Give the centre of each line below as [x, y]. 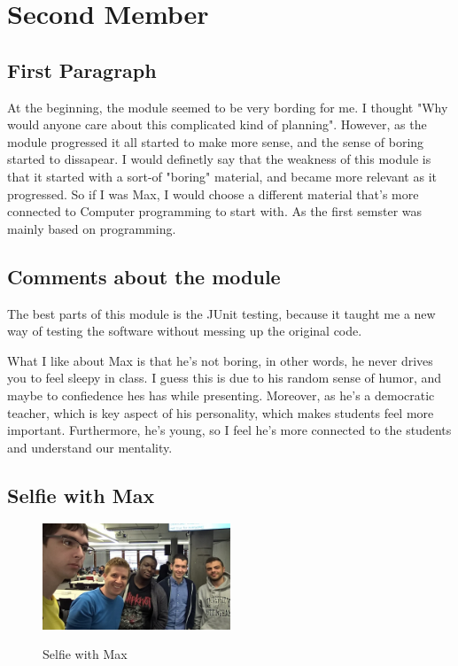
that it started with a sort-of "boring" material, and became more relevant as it [222, 176]
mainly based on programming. [92, 228]
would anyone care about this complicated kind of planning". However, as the [217, 124]
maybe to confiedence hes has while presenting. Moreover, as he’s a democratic [221, 395]
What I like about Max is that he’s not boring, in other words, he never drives [220, 360]
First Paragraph [82, 70]
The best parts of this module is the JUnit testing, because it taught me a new [221, 313]
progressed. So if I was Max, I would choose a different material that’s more [213, 194]
